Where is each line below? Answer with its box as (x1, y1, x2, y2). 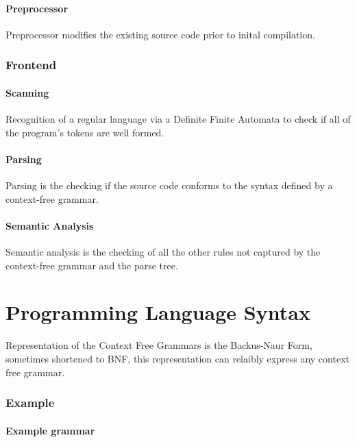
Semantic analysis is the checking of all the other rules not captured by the (5, 245, 321, 258)
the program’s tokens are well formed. (5, 125, 164, 139)
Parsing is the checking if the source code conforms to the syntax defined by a (5, 178, 333, 193)
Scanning (5, 85, 49, 99)
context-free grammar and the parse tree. (5, 258, 178, 272)
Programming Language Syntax (5, 298, 310, 326)
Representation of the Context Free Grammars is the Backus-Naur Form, (5, 338, 312, 352)
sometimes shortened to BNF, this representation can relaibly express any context (5, 351, 349, 365)
